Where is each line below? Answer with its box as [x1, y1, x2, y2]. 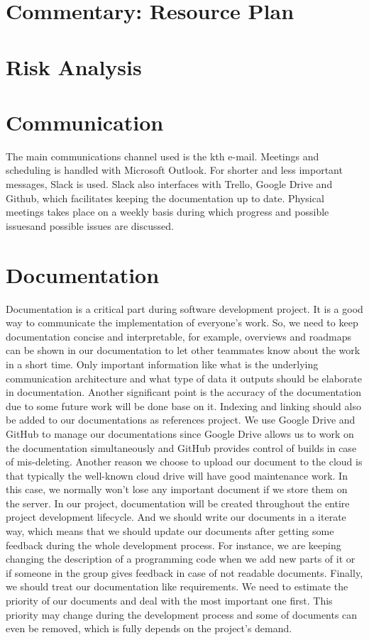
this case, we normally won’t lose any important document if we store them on [6, 482, 348, 497]
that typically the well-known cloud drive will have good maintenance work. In [6, 468, 348, 482]
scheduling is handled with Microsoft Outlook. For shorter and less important [6, 162, 343, 177]
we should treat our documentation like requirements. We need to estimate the [6, 579, 348, 594]
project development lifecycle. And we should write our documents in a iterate [6, 509, 346, 524]
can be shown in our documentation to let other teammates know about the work [6, 343, 360, 358]
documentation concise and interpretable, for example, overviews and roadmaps [6, 329, 351, 343]
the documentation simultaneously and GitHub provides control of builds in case [6, 440, 357, 455]
